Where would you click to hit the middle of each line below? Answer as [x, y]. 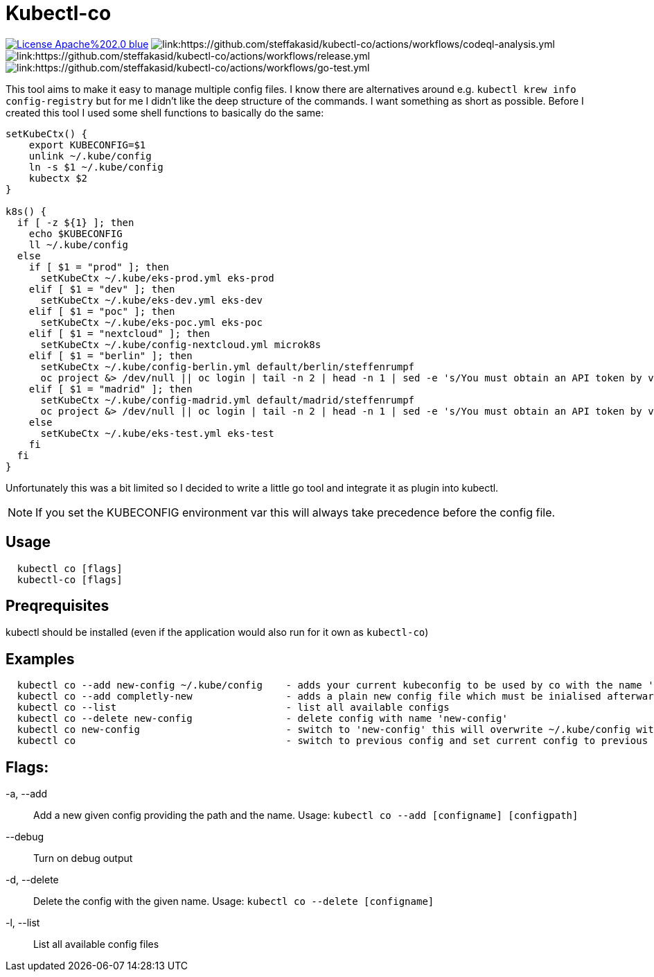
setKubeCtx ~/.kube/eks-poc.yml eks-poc [151, 322]
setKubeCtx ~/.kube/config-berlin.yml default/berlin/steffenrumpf [228, 366]
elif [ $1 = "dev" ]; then [102, 289]
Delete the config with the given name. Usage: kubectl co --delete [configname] [234, 901]
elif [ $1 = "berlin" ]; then [111, 355]
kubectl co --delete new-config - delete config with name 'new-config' [262, 719]
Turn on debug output [83, 858]
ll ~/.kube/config [79, 244]
